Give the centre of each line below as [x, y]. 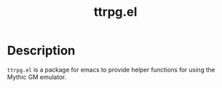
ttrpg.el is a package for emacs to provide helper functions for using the [111, 69]
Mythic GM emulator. [37, 77]
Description [41, 51]
